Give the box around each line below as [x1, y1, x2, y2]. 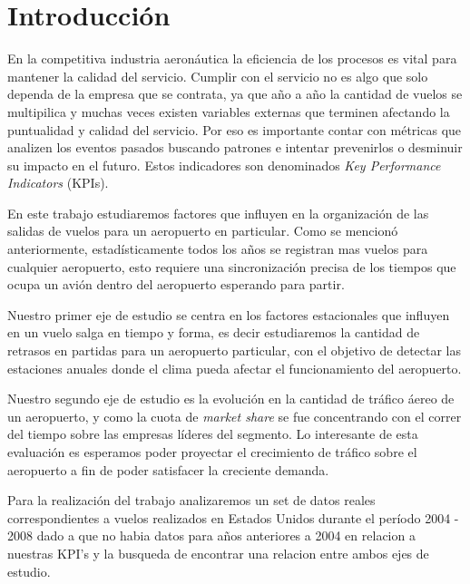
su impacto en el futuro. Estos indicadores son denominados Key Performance [7, 155, 441, 174]
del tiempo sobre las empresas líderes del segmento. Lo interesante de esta [7, 424, 418, 443]
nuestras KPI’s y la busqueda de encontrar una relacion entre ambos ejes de [7, 543, 429, 562]
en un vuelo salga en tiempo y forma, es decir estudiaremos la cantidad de [7, 323, 420, 342]
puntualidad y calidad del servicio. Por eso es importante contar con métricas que [7, 120, 462, 139]
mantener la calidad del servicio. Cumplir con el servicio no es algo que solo [7, 66, 428, 85]
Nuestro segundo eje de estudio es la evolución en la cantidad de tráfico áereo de [7, 389, 455, 408]
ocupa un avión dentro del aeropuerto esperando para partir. [7, 275, 345, 294]
